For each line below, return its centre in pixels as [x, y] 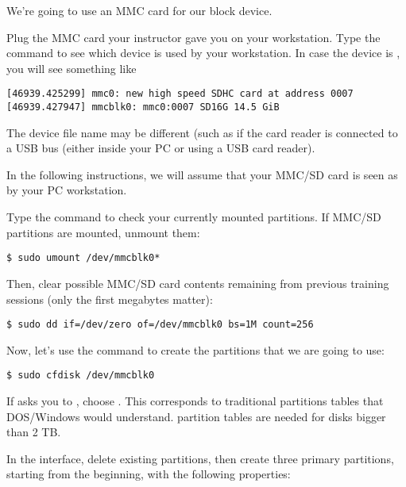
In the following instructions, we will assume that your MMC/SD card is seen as [202, 174]
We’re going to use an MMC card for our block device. [139, 10]
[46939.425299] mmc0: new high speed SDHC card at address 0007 [180, 94]
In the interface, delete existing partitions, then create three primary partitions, [200, 458]
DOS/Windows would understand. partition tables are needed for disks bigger [196, 416]
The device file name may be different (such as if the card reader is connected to [202, 132]
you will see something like [72, 68]
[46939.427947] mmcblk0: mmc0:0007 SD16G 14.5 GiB [143, 107]
